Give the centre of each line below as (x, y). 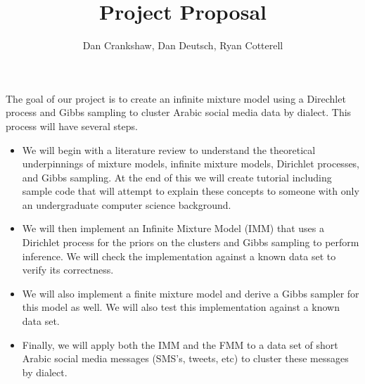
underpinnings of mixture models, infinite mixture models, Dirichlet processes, (191, 164)
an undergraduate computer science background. (127, 204)
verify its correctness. (68, 270)
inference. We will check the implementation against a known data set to (179, 256)
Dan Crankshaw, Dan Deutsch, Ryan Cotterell (183, 45)
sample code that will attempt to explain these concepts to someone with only (191, 191)
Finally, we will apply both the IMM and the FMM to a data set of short (180, 344)
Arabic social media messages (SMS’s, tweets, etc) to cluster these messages (185, 358)
